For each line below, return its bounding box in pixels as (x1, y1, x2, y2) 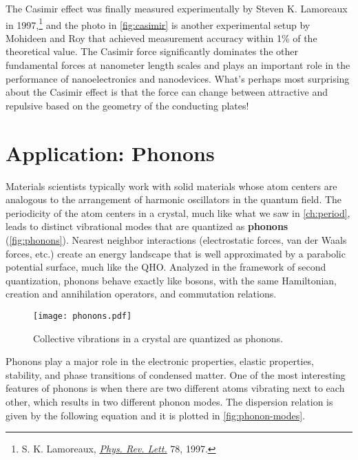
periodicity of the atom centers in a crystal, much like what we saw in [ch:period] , (6, 205, 350, 220)
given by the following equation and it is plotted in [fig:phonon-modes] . (6, 408, 306, 422)
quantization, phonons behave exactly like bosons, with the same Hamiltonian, (6, 273, 337, 287)
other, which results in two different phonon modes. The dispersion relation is (6, 394, 333, 408)
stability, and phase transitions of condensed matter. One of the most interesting (6, 367, 346, 381)
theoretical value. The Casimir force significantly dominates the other (6, 44, 299, 59)
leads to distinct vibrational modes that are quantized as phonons (6, 219, 288, 233)
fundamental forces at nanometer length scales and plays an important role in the (6, 58, 350, 72)
